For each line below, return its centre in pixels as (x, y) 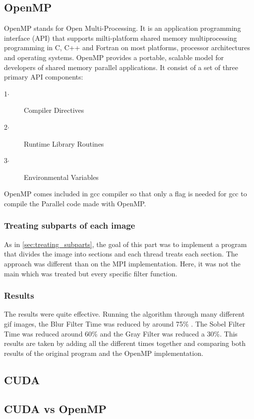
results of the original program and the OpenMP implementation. (104, 353)
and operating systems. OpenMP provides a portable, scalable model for (114, 57)
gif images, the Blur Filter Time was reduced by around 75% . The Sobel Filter (125, 323)
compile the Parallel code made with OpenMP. (75, 203)
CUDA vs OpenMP (55, 409)
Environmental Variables (61, 177)
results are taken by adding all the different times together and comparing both (125, 343)
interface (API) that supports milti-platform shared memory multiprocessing (121, 38)
